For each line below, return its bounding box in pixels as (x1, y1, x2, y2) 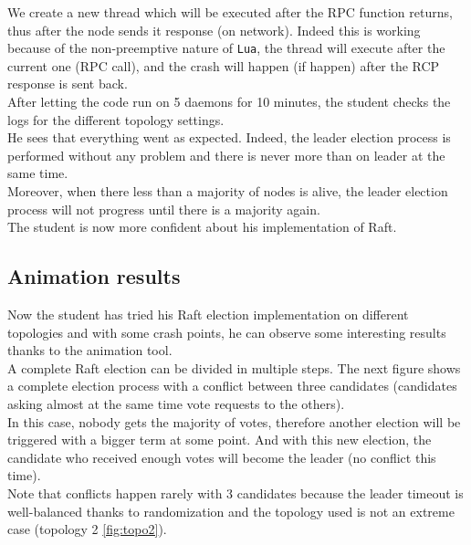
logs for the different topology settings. (7, 110, 225, 129)
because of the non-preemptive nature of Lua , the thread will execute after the (7, 38, 445, 58)
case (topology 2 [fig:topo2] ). (7, 519, 167, 539)
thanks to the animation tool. (7, 341, 173, 360)
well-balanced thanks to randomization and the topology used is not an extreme (7, 501, 455, 520)
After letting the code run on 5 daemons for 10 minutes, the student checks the (7, 92, 451, 111)
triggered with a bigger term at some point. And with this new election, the (7, 430, 432, 449)
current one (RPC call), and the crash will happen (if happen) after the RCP (7, 56, 440, 75)
